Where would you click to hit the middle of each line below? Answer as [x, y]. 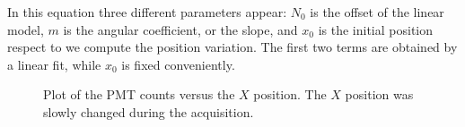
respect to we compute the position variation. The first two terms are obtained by [232, 47]
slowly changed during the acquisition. [149, 111]
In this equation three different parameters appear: [147, 12]
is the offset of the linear [377, 12]
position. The [290, 94]
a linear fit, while [54, 64]
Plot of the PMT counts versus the [139, 94]
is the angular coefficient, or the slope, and [180, 29]
